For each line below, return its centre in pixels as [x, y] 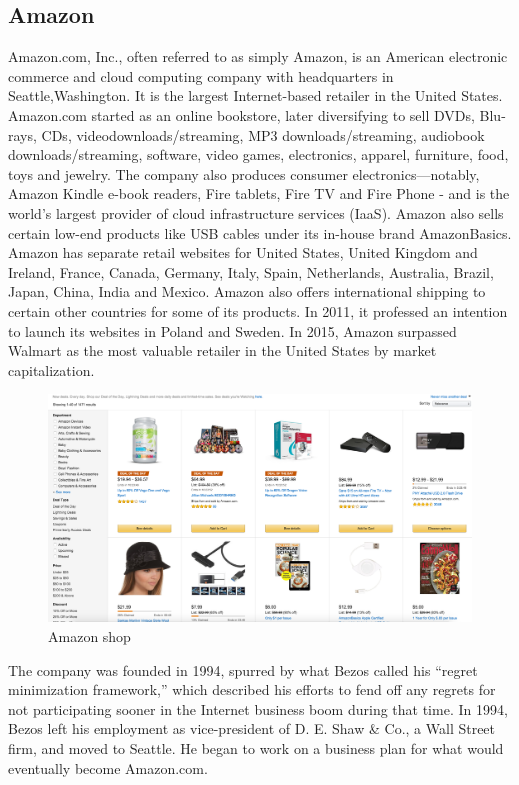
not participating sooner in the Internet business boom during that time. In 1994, [258, 708]
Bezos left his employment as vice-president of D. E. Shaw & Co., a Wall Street [252, 728]
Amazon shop [89, 636]
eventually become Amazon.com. [108, 767]
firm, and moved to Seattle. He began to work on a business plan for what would [256, 748]
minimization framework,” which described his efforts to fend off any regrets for [252, 689]
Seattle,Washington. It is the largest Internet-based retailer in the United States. [255, 95]
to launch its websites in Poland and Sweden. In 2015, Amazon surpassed [232, 330]
